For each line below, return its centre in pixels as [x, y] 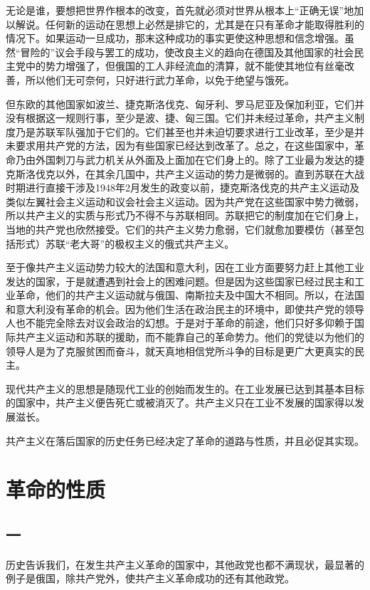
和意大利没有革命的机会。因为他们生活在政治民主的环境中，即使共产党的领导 [185, 309]
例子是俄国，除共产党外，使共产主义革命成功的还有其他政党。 [150, 578]
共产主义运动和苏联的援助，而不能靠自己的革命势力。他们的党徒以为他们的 [190, 337]
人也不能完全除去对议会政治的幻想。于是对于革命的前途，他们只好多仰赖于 [180, 323]
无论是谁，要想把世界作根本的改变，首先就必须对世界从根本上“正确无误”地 [180, 10]
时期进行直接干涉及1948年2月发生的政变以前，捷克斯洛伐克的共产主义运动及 [183, 188]
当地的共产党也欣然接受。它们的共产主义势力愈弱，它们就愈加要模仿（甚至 [180, 229]
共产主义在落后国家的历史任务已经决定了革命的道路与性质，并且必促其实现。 [185, 440]
